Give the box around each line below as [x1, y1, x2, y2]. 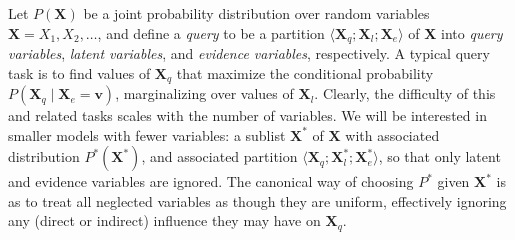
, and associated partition [141, 146, 298, 167]
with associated [345, 124, 440, 145]
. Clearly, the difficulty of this [314, 83, 496, 104]
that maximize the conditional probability [176, 62, 434, 83]
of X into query [408, 22, 503, 43]
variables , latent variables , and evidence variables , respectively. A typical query [8, 43, 490, 64]
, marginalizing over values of [115, 83, 294, 104]
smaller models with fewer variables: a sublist [8, 124, 286, 145]
